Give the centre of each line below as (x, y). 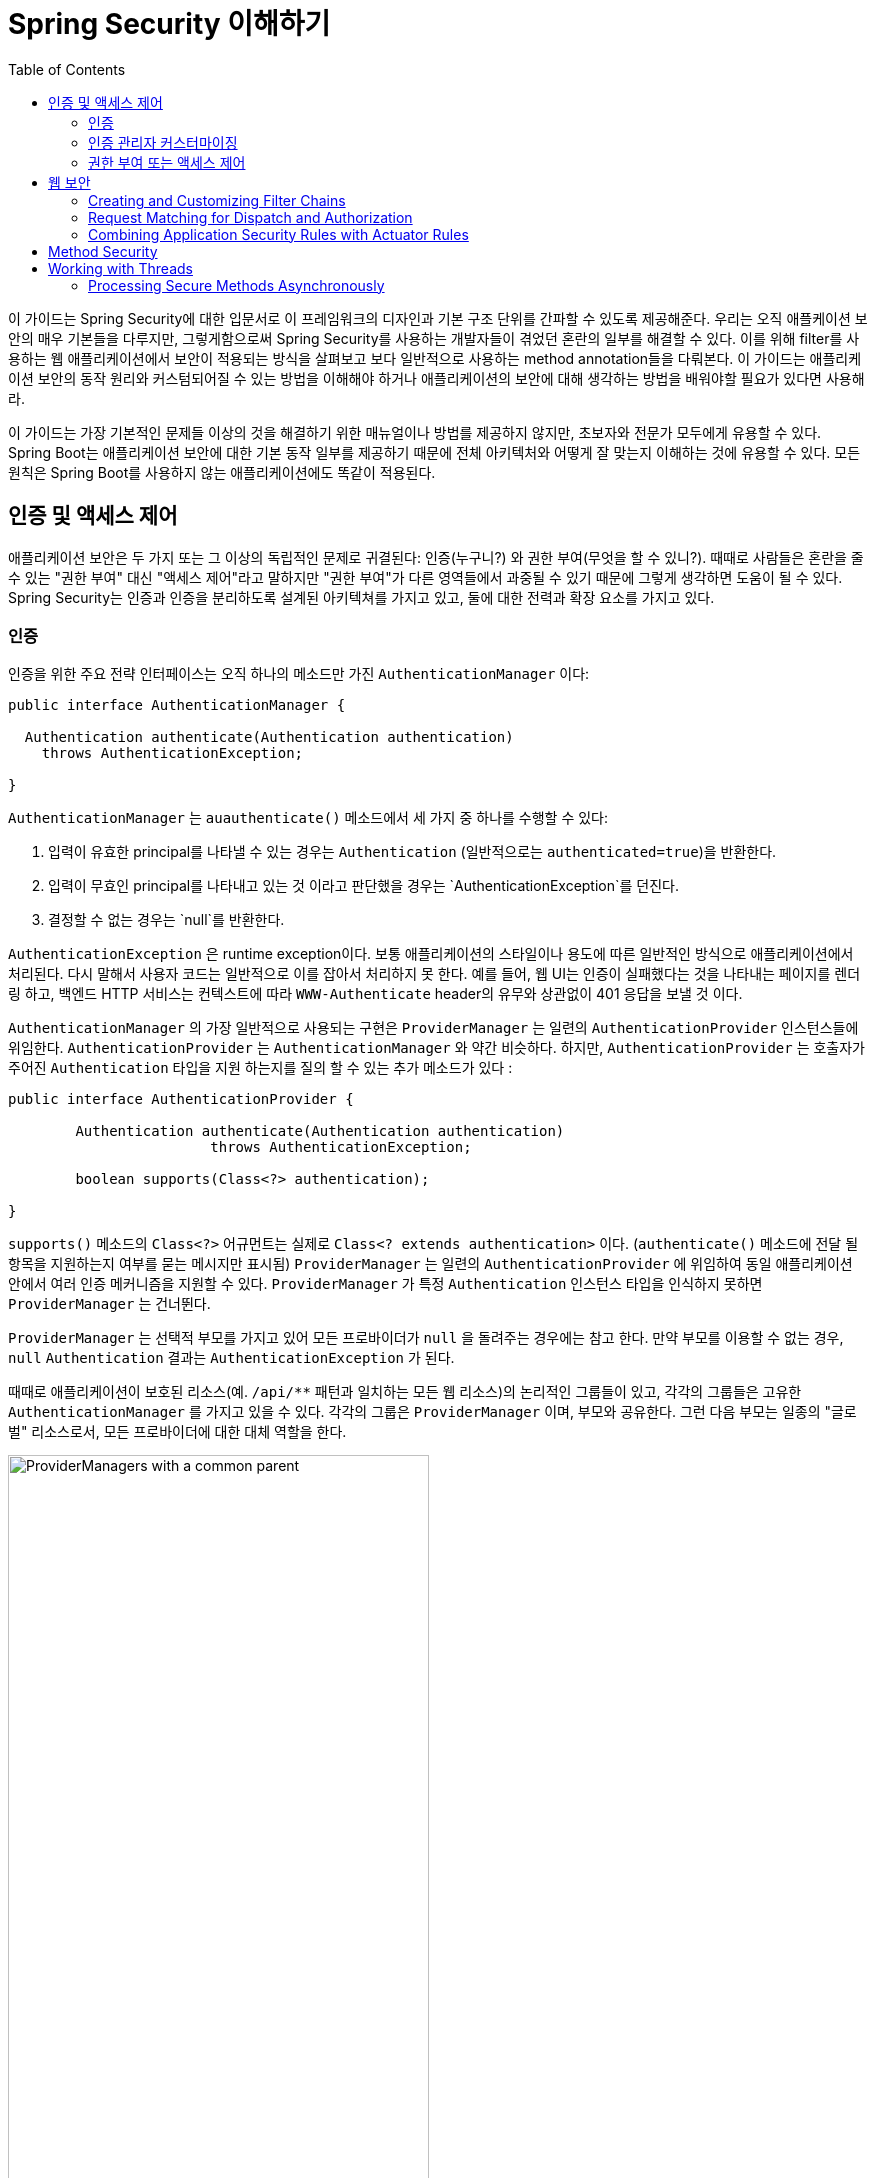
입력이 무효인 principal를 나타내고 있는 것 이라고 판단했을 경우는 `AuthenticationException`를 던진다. (364, 886)
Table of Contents (67, 69)
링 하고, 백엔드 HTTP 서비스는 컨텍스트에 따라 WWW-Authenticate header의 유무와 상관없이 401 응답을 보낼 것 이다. (375, 994)
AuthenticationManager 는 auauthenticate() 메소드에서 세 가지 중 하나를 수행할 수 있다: (308, 818)
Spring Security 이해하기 (169, 24)
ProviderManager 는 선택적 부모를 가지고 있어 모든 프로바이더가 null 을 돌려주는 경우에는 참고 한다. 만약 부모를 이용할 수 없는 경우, (426, 1338)
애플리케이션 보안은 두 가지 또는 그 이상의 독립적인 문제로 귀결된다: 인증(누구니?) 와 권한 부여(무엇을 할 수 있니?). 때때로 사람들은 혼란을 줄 (436, 557)
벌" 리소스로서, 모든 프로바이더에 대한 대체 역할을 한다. (177, 1432)
